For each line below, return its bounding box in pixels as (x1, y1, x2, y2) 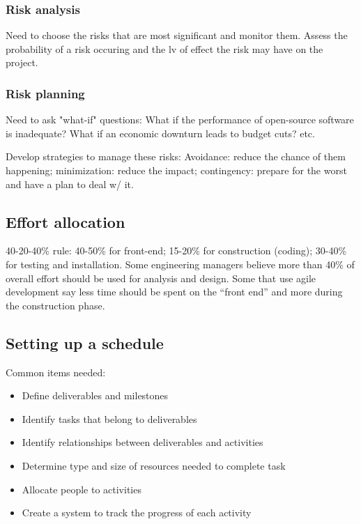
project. (6, 55, 38, 70)
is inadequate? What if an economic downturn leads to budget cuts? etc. (6, 125, 315, 140)
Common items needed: (6, 364, 106, 379)
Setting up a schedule (6, 332, 164, 353)
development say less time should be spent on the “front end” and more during (6, 284, 343, 299)
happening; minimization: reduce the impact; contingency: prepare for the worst (6, 163, 347, 177)
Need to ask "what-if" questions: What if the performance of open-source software (6, 112, 354, 127)
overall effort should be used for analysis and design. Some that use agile (6, 270, 316, 285)
